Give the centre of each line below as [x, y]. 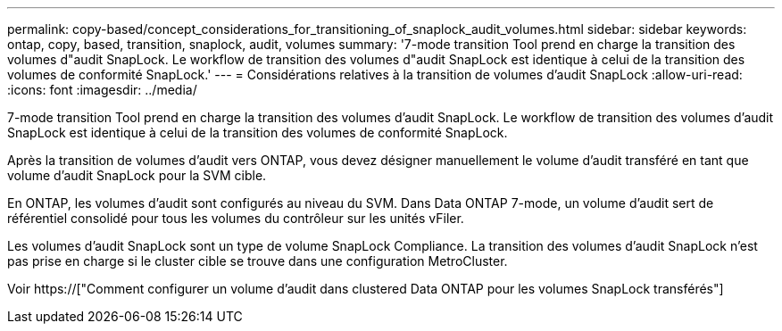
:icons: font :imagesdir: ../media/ [102, 90]
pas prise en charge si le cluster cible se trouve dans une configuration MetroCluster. [258, 261]
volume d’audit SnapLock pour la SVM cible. [137, 175]
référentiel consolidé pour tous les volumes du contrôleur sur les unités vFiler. [236, 218]
